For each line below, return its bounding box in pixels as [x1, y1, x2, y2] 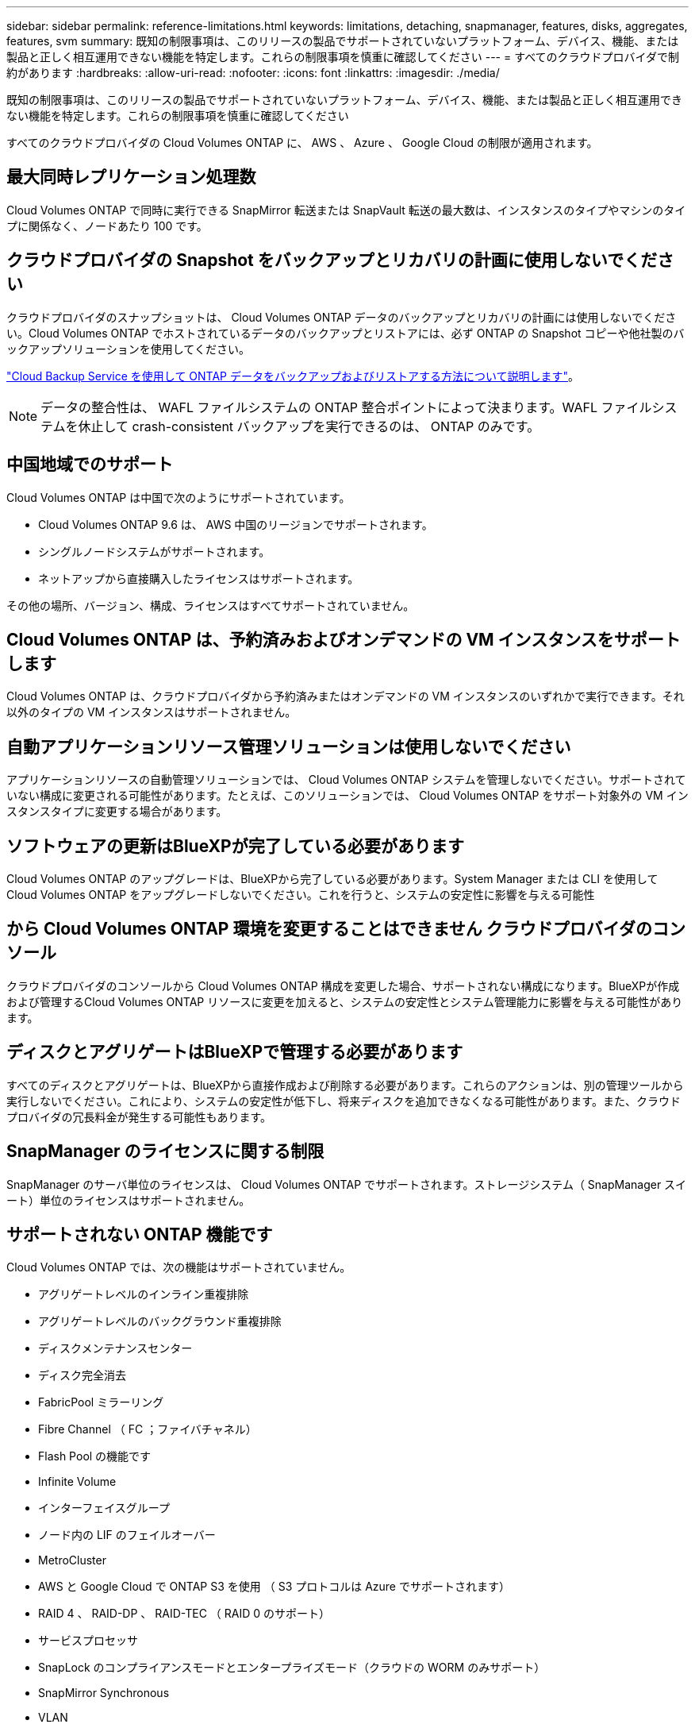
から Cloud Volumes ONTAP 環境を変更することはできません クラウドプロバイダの [6, 919, 652, 939]
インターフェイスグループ [38, 1501, 170, 1515]
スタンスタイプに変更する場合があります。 [6, 804, 228, 819]
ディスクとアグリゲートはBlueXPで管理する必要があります [6, 1042, 463, 1063]
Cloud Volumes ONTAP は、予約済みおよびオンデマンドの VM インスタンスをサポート [6, 629, 681, 650]
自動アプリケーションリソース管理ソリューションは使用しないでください [6, 736, 571, 757]
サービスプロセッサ [38, 1633, 138, 1648]
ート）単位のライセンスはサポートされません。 [6, 1193, 251, 1207]
